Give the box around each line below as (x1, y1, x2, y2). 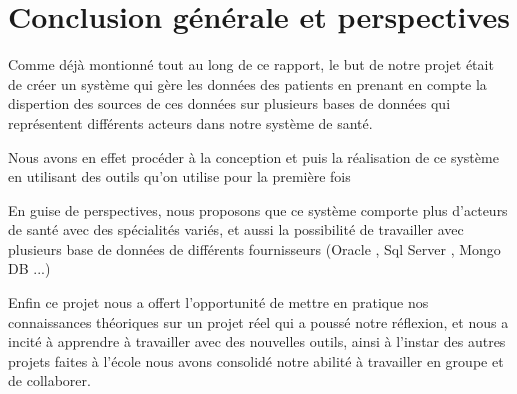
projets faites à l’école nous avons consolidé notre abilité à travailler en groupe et (8, 350, 504, 371)
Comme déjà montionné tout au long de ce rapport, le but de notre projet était (8, 54, 494, 75)
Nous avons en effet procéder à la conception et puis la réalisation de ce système (8, 146, 499, 167)
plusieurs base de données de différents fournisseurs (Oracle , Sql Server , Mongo (8, 238, 501, 259)
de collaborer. (8, 370, 91, 391)
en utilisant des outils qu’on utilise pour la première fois (8, 166, 351, 187)
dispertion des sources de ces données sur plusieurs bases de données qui (8, 93, 451, 114)
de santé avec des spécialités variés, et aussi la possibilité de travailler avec (8, 219, 464, 240)
